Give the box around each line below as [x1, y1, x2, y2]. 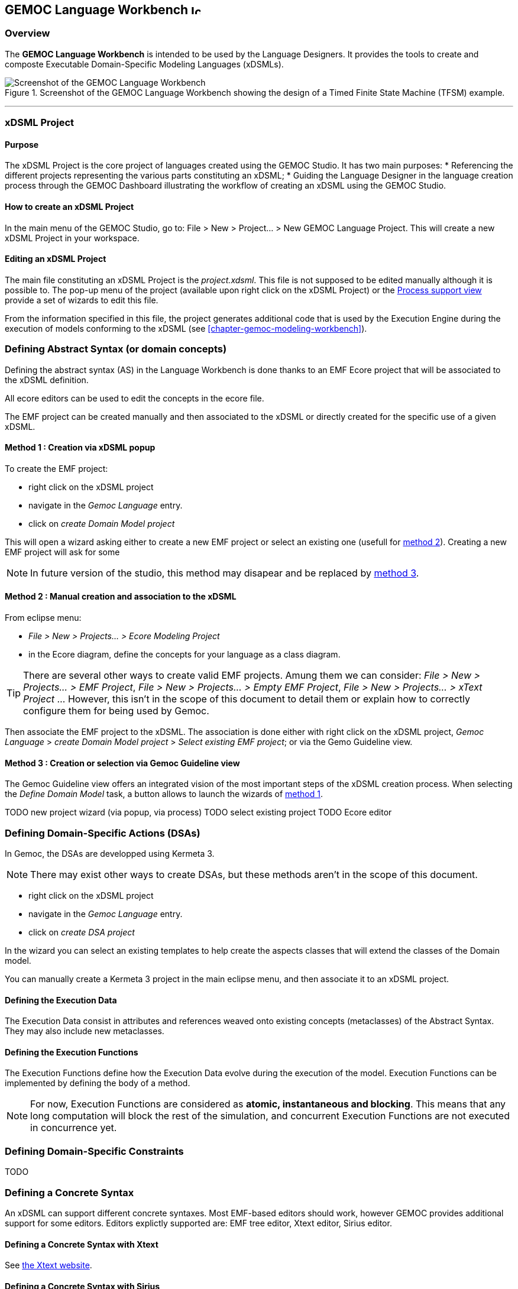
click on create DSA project [28, 927, 135, 937]
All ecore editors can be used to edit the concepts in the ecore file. [5, 393, 264, 403]
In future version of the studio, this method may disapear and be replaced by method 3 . [30, 566, 419, 579]
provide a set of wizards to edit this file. [5, 294, 158, 305]
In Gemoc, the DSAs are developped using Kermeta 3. [5, 848, 215, 859]
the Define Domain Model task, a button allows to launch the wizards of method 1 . [5, 789, 323, 799]
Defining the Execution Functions [5, 1047, 138, 1057]
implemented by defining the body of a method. [5, 1078, 190, 1089]
